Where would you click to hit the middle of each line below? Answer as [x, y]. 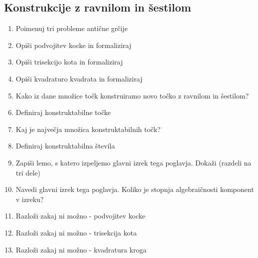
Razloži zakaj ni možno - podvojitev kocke [80, 216]
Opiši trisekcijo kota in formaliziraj [69, 62]
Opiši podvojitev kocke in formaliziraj [73, 45]
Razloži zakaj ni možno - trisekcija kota [76, 232]
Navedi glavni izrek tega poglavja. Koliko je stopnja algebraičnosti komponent [135, 189]
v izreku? [30, 199]
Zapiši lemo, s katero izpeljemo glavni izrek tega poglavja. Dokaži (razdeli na [133, 162]
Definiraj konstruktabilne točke [63, 112]
